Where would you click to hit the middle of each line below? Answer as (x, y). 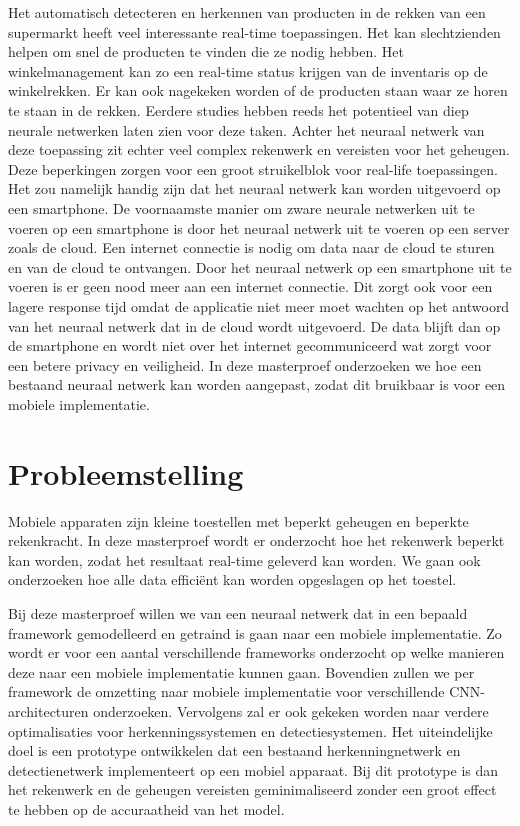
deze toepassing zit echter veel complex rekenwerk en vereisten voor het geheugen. (259, 149)
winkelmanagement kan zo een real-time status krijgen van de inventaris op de (248, 70)
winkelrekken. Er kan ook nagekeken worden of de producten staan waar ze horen (258, 90)
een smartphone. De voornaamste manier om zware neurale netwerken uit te (241, 207)
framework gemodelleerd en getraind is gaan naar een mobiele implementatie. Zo (255, 632)
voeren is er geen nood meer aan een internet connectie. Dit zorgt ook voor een (250, 286)
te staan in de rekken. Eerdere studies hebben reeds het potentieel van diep (238, 109)
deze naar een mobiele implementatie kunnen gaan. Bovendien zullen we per (241, 671)
